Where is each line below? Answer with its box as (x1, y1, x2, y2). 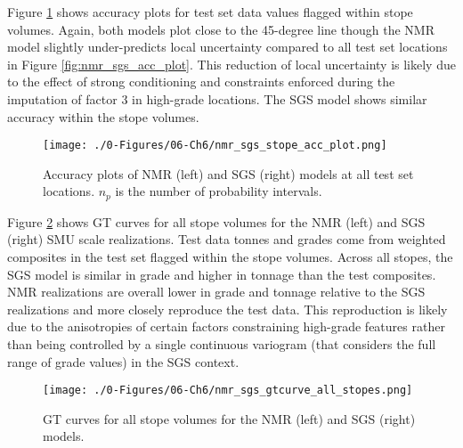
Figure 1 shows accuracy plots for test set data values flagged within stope (7, 3, 413, 20)
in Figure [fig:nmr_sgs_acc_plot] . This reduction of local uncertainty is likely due (7, 54, 456, 73)
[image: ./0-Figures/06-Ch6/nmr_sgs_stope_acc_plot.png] (43, 139, 387, 152)
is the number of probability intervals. (115, 182, 322, 200)
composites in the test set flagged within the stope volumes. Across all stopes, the (7, 248, 453, 266)
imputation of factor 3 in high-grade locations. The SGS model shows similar (7, 89, 427, 108)
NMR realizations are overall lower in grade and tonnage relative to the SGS (7, 282, 426, 301)
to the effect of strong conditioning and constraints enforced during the (7, 72, 395, 91)
